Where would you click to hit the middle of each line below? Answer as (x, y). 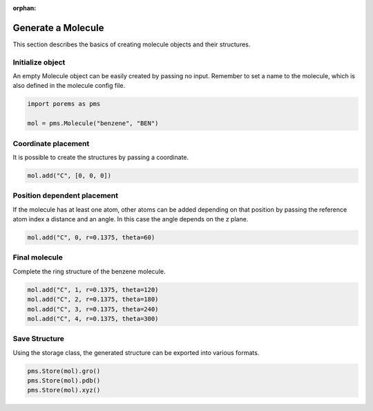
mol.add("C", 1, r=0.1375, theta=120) (93, 290)
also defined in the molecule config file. (69, 86)
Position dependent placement (66, 196)
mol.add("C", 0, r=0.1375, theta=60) (91, 238)
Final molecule (38, 257)
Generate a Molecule (58, 28)
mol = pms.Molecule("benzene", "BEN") (93, 124)
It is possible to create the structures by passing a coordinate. (101, 157)
